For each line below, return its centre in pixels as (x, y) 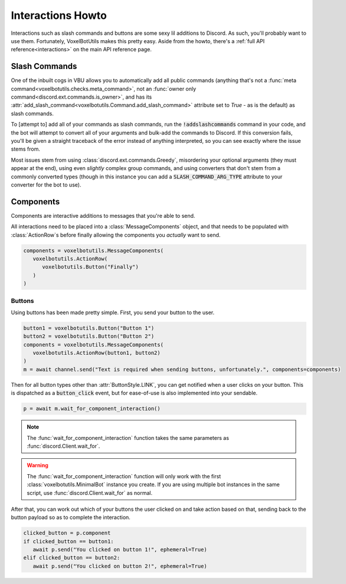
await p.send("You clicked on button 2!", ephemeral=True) (120, 566)
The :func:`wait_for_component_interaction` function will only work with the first (124, 476)
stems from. (26, 149)
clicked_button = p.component (67, 533)
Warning (37, 465)
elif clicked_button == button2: (72, 558)
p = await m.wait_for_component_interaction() (92, 409)
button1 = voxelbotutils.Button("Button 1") (89, 328)
